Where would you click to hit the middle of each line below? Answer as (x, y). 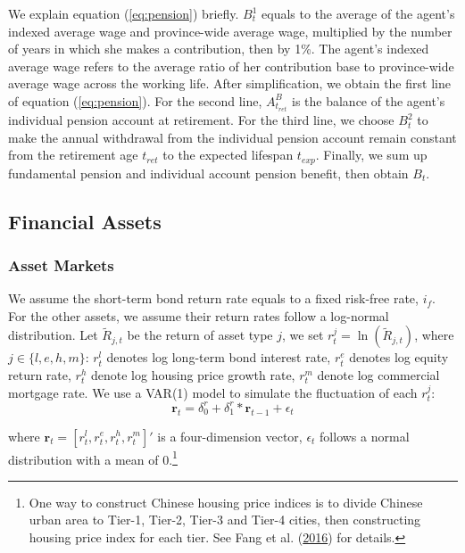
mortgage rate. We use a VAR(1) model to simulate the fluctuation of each (213, 392)
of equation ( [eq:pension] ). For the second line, (135, 100)
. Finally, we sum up (371, 155)
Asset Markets (61, 265)
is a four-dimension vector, (230, 436)
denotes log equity (399, 357)
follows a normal (365, 436)
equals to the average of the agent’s (358, 13)
